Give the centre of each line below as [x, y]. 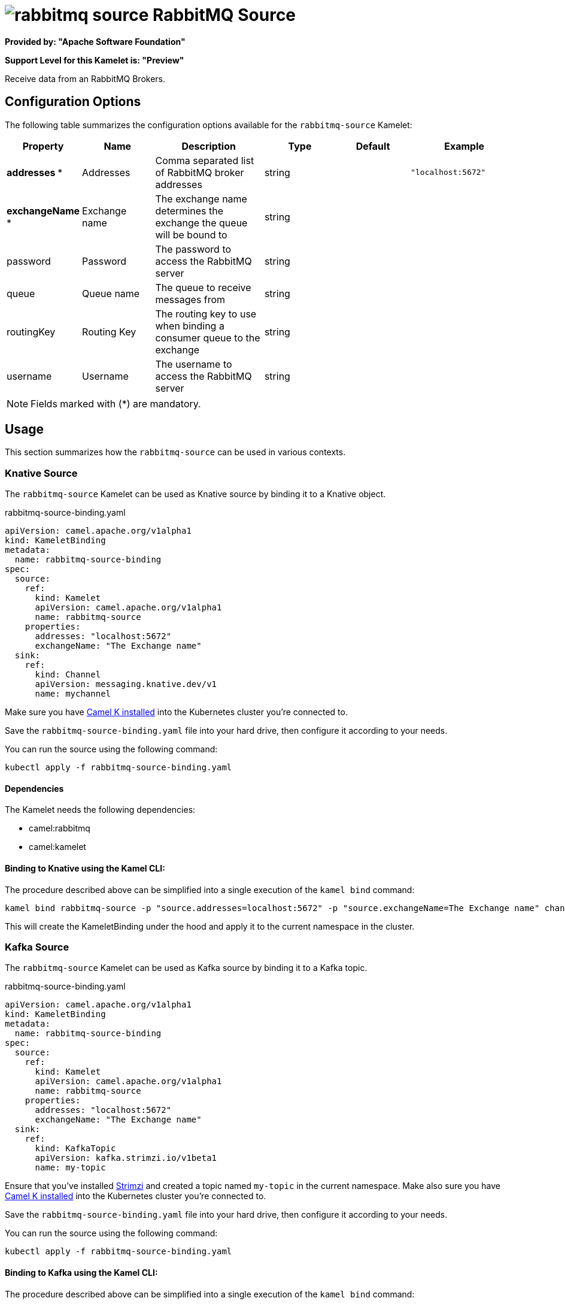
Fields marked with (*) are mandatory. [116, 403]
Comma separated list [205, 160]
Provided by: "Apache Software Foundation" [95, 41]
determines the [189, 211]
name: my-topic [70, 1168]
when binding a [190, 326]
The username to [194, 364]
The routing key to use [206, 314]
